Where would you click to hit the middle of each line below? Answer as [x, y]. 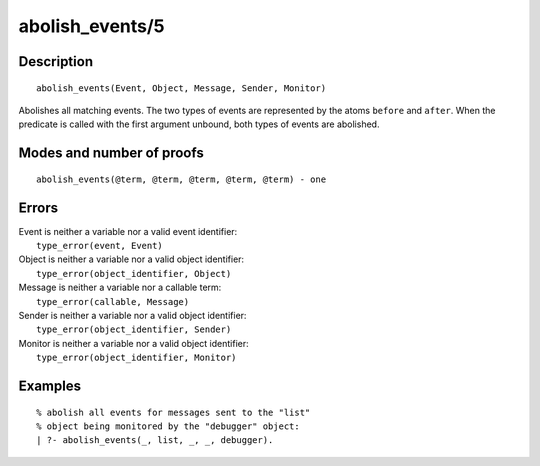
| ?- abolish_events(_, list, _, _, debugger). [155, 440]
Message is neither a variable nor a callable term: [120, 287]
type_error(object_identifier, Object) [134, 273]
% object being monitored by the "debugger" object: [168, 426]
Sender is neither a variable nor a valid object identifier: [132, 315]
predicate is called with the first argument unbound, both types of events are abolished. [199, 124]
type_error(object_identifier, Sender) [134, 329]
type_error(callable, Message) [113, 301]
